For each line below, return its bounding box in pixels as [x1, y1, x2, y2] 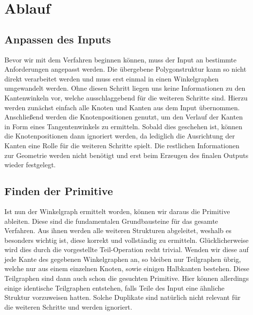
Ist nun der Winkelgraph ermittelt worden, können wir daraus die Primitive [4, 206, 230, 216]
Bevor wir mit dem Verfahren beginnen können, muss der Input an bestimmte [4, 54, 237, 64]
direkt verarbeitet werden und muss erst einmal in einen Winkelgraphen [4, 73, 219, 83]
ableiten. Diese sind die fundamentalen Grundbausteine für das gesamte [4, 216, 218, 226]
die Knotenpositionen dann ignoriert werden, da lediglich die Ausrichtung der [4, 131, 235, 141]
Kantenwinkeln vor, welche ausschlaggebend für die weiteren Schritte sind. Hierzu [4, 92, 248, 102]
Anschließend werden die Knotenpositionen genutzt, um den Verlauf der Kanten [4, 112, 243, 122]
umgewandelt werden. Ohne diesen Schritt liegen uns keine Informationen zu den [4, 83, 246, 93]
